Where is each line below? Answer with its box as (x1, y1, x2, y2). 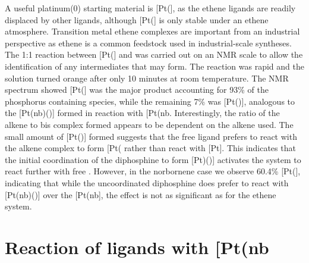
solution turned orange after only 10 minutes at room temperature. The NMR (5, 71, 289, 84)
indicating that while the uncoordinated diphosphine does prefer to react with (5, 176, 289, 189)
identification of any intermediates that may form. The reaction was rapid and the (5, 60, 304, 72)
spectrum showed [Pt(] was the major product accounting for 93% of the (5, 83, 269, 96)
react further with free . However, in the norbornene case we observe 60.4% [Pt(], (5, 165, 301, 177)
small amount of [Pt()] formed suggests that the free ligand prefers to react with (5, 130, 297, 142)
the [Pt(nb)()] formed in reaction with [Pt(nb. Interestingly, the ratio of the (5, 107, 280, 119)
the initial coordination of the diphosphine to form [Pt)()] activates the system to (5, 153, 301, 165)
